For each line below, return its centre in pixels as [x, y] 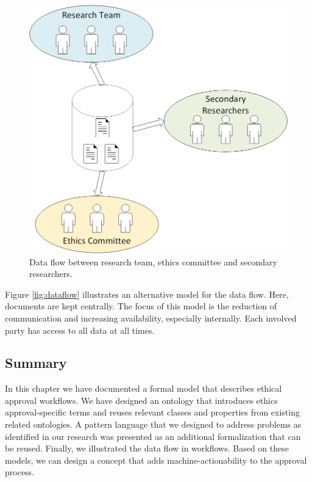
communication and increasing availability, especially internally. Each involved [151, 318]
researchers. [51, 274]
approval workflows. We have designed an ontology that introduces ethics [141, 400]
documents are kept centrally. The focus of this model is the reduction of [141, 306]
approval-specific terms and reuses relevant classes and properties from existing [152, 412]
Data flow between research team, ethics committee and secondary [153, 261]
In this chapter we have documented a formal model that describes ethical [144, 388]
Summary [36, 363]
